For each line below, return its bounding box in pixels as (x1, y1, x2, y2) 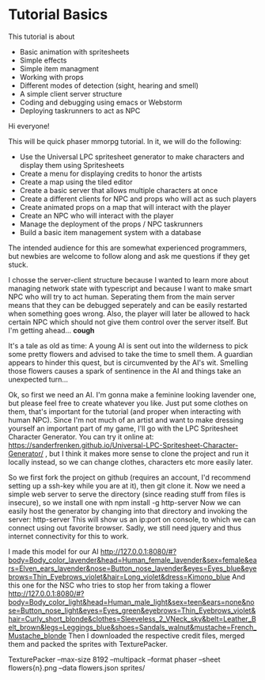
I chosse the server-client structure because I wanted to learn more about (8, 275, 249, 284)
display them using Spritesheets (19, 160, 125, 169)
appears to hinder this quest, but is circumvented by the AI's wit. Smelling (8, 358, 248, 367)
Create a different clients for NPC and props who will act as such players (19, 194, 257, 203)
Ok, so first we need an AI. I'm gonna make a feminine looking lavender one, (8, 389, 257, 399)
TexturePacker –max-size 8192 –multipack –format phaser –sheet (8, 655, 221, 664)
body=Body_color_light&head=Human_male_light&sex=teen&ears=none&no (8, 597, 255, 606)
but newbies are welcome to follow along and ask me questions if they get (8, 251, 251, 260)
